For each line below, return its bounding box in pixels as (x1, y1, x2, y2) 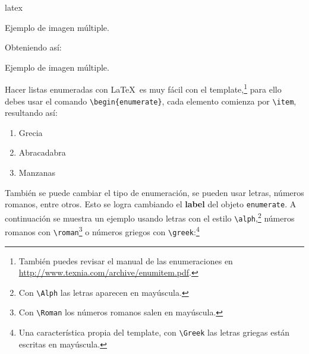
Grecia (18, 126, 43, 138)
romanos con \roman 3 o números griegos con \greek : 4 (5, 224, 200, 238)
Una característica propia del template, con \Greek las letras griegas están (18, 326, 290, 339)
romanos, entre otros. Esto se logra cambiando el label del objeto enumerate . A (5, 198, 297, 210)
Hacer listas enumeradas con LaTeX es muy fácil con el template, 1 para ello (5, 81, 282, 96)
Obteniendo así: (5, 41, 62, 53)
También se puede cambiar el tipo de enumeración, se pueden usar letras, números (5, 186, 304, 198)
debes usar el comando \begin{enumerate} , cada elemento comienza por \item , (5, 94, 297, 107)
